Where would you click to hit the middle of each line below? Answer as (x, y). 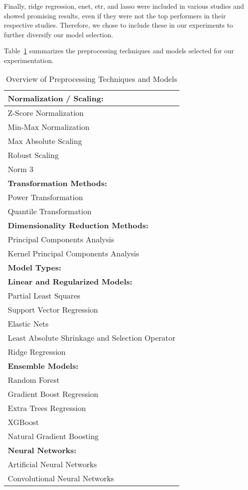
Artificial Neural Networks (52, 464)
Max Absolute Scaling (45, 141)
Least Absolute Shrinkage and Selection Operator (92, 337)
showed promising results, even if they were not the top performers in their (115, 15)
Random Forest (34, 379)
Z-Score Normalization (46, 112)
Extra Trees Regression (47, 408)
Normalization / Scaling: (56, 98)
